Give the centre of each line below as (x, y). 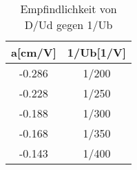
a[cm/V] (34, 52)
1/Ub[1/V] (97, 52)
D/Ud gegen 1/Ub (68, 25)
